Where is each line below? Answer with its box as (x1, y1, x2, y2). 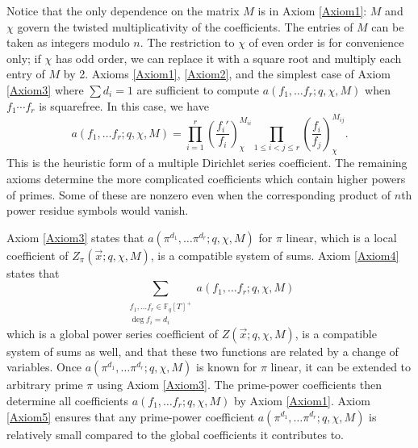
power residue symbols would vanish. (6, 202, 189, 219)
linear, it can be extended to (270, 358, 412, 375)
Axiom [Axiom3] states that (6, 228, 144, 245)
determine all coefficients (6, 391, 128, 408)
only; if (6, 49, 41, 66)
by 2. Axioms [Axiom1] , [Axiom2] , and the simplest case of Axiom (63, 65, 391, 82)
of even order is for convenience (249, 34, 404, 51)
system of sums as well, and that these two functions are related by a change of (6, 342, 399, 359)
